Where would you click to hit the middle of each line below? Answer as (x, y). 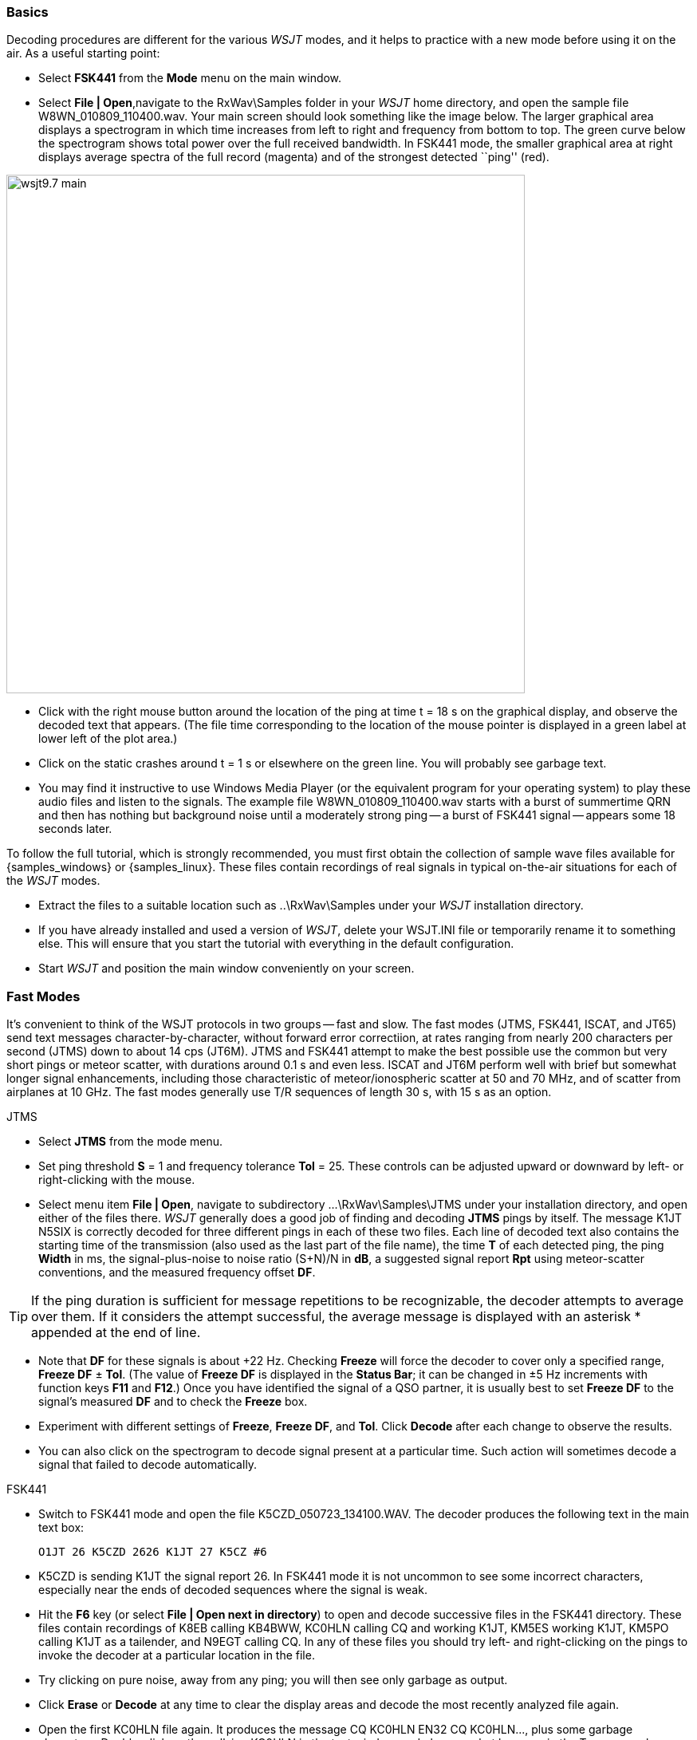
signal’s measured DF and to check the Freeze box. (173, 1402)
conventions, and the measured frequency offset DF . (177, 1272)
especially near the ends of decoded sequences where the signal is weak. (233, 1590)
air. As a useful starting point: (83, 53)
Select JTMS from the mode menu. (131, 1142)
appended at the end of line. (116, 1333)
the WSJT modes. (53, 881)
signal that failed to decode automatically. (148, 1465)
